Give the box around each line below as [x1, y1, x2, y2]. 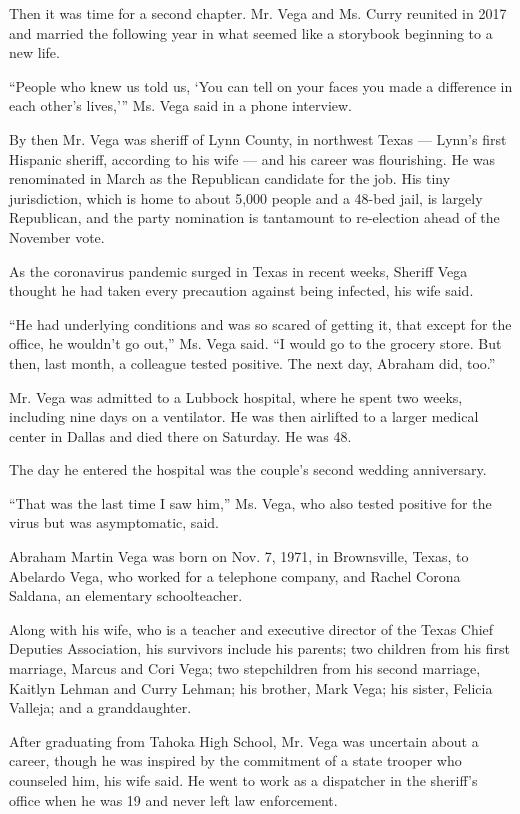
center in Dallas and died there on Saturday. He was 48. [9, 425, 352, 446]
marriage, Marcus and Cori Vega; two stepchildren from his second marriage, [9, 658, 481, 679]
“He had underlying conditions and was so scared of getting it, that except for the [9, 313, 512, 334]
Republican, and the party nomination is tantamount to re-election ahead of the [9, 207, 500, 228]
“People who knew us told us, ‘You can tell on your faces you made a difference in [9, 75, 513, 96]
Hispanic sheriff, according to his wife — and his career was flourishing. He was [9, 148, 496, 169]
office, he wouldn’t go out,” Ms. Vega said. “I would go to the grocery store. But [9, 333, 502, 354]
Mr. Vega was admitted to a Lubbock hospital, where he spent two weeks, [9, 386, 463, 407]
